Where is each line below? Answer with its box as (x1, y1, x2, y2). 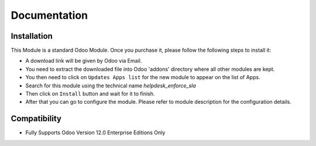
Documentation (11, 9, 88, 22)
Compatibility (11, 114, 61, 124)
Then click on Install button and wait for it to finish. (25, 90, 155, 97)
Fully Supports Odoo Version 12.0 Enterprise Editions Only (25, 129, 166, 136)
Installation (11, 31, 53, 41)
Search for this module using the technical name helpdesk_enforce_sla (25, 82, 196, 89)
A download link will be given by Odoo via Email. (25, 57, 142, 64)
